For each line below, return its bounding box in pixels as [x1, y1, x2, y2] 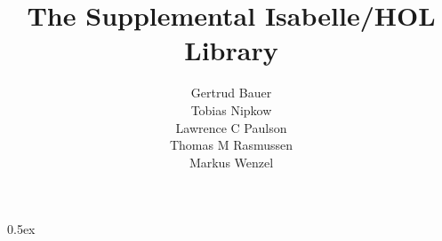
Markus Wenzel [189, 152, 274, 171]
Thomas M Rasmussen [169, 136, 293, 154]
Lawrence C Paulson [175, 118, 287, 136]
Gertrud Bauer [190, 83, 272, 102]
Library [184, 32, 278, 68]
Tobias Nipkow [190, 100, 272, 119]
